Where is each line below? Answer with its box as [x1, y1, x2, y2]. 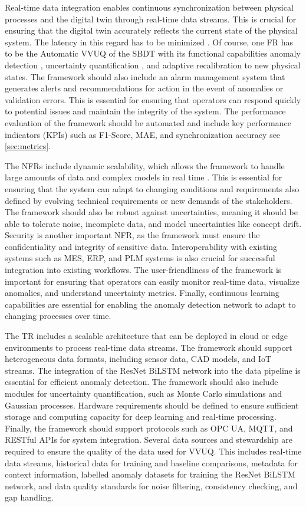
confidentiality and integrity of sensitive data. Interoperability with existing [5, 240, 278, 252]
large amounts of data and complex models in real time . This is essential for [5, 171, 282, 183]
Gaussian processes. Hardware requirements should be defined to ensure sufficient [5, 399, 299, 411]
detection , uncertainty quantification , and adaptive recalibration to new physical [5, 58, 301, 71]
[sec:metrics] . [5, 140, 51, 152]
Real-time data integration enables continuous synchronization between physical [5, 1, 294, 13]
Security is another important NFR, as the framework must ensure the [5, 229, 260, 241]
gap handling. [5, 491, 54, 503]
